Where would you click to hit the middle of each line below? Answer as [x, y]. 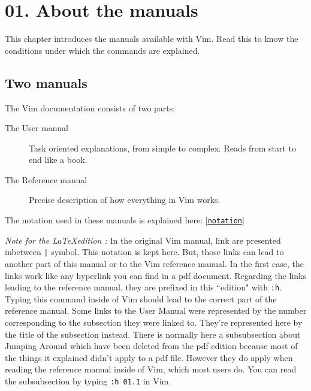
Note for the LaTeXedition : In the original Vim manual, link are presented [143, 240]
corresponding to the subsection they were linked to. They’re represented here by [154, 322]
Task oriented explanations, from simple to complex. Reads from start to [162, 148]
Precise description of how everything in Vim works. [125, 200]
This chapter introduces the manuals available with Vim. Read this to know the [152, 39]
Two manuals [46, 82]
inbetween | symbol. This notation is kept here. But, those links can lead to [144, 252]
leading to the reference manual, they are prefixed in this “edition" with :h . [143, 287]
